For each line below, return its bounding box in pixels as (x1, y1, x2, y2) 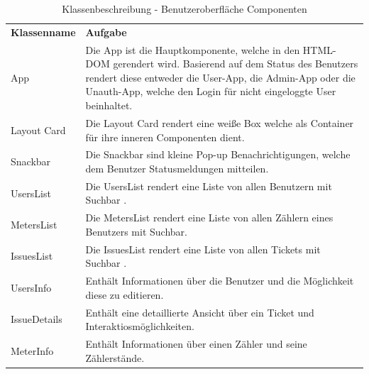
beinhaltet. (85, 98, 133, 113)
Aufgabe (85, 24, 127, 39)
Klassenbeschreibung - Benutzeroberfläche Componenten (62, 1, 307, 16)
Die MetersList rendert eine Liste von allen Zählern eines (85, 210, 334, 225)
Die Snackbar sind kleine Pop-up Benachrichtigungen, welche (85, 147, 351, 162)
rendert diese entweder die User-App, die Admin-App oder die (85, 70, 356, 84)
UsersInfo (11, 280, 52, 295)
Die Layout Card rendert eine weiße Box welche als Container (85, 115, 354, 130)
